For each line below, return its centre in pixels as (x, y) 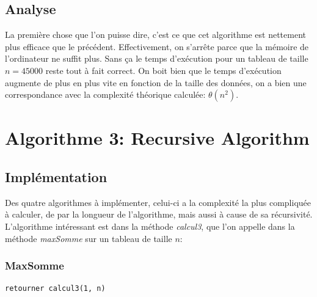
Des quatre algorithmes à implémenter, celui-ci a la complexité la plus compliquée (158, 202)
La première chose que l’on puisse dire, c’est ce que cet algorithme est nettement (155, 35)
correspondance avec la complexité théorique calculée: (105, 94)
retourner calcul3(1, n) (55, 289)
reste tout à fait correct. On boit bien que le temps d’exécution (163, 70)
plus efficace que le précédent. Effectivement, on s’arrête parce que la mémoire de (157, 46)
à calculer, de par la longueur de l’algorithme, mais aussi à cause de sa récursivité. (159, 214)
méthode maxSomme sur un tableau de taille (89, 238)
